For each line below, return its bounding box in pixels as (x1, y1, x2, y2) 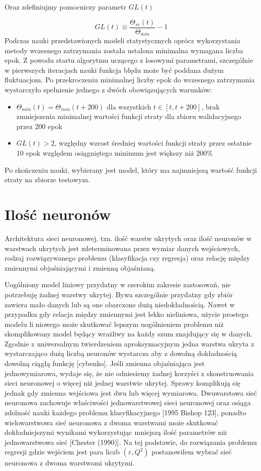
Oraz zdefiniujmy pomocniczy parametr (5, 2, 127, 12)
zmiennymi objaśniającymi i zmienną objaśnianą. (5, 262, 156, 273)
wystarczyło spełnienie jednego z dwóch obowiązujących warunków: (5, 84, 212, 95)
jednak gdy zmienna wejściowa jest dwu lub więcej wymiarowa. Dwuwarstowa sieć (5, 387, 257, 398)
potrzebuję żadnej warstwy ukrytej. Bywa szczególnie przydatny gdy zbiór (5, 289, 233, 299)
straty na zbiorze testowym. (5, 174, 90, 185)
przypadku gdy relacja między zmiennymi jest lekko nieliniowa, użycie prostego (5, 309, 248, 319)
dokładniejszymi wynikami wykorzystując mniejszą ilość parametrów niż (5, 427, 227, 437)
